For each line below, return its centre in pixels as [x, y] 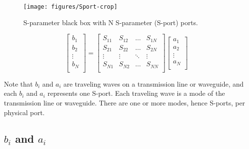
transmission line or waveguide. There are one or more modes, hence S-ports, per [124, 102]
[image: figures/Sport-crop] [71, 7]
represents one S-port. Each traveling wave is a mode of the [136, 93]
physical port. [24, 112]
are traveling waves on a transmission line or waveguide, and [153, 83]
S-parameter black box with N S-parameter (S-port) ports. [111, 22]
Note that [18, 83]
